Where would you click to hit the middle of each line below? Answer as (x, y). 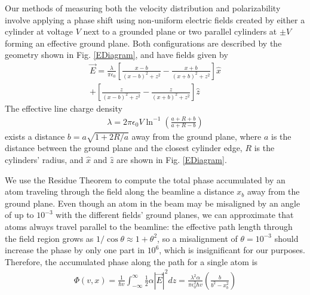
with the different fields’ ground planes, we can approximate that (175, 215)
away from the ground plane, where (197, 136)
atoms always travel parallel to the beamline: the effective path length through (149, 226)
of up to (19, 215)
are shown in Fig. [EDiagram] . (172, 160)
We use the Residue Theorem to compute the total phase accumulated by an (145, 179)
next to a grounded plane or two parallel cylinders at (180, 31)
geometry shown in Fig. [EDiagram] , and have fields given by (116, 55)
